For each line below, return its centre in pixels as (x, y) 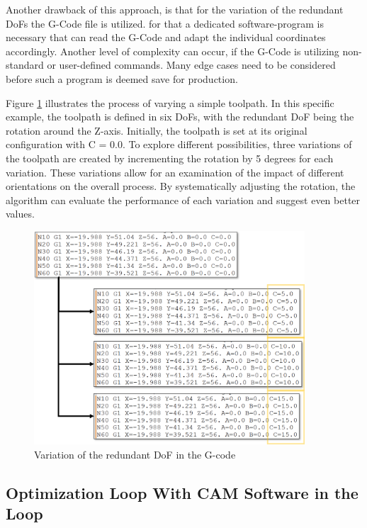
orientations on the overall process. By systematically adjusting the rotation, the (181, 186)
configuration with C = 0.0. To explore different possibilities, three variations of (179, 144)
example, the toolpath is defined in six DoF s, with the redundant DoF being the (180, 117)
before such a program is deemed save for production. (122, 78)
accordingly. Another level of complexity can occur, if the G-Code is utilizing (173, 51)
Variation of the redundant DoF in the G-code (135, 454)
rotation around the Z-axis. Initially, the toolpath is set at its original (157, 130)
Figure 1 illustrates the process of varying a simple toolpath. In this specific (170, 102)
